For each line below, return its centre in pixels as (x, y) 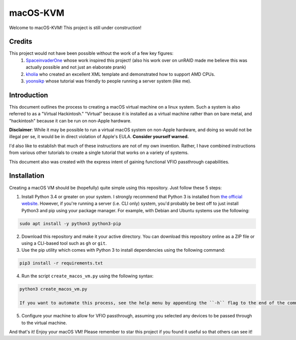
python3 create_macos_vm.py (53, 289)
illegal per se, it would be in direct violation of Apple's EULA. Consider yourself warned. (99, 137)
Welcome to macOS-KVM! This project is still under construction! (75, 28)
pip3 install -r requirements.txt (61, 263)
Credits (21, 42)
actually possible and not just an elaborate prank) (76, 67)
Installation (27, 176)
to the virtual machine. (44, 323)
